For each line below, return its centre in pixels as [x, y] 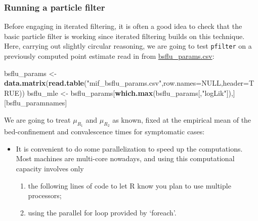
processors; [45, 195]
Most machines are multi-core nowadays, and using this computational [125, 158]
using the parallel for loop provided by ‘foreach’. [102, 212]
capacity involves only [50, 169]
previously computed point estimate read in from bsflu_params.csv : [109, 56]
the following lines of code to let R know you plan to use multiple [130, 185]
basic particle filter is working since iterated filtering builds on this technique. [124, 36]
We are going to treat [37, 120]
